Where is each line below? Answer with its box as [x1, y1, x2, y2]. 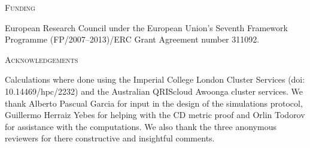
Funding [5, 1, 35, 13]
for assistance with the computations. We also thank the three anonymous [5, 120, 276, 132]
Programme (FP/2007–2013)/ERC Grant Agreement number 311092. [5, 33, 260, 46]
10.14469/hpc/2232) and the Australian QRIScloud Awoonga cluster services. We [5, 84, 303, 97]
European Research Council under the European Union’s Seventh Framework [5, 21, 288, 34]
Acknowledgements [5, 53, 78, 65]
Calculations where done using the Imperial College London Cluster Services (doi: [5, 73, 305, 86]
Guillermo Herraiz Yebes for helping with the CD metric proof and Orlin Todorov [5, 108, 305, 121]
